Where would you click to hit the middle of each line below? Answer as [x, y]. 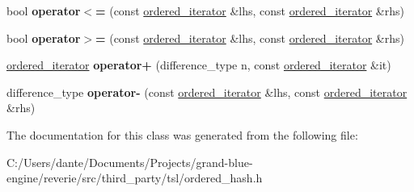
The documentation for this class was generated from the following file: [182, 134]
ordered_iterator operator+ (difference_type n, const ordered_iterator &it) [199, 65]
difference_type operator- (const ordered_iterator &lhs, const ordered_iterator [207, 92]
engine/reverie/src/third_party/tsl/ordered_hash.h [135, 178]
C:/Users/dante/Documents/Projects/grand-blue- [130, 162]
